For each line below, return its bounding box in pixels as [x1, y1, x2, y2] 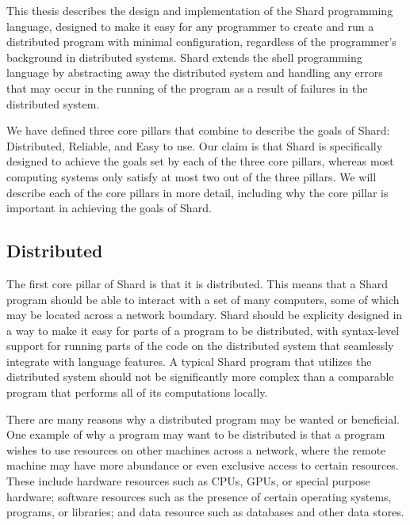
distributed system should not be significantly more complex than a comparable [6, 368, 394, 385]
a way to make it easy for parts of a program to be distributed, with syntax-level [6, 321, 400, 338]
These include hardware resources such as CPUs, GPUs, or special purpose [6, 473, 370, 489]
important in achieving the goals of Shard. [6, 200, 212, 216]
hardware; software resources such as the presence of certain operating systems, [6, 488, 392, 504]
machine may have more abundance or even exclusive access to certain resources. [6, 457, 399, 474]
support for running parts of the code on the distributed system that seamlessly [6, 337, 394, 354]
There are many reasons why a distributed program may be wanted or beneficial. [6, 410, 400, 427]
